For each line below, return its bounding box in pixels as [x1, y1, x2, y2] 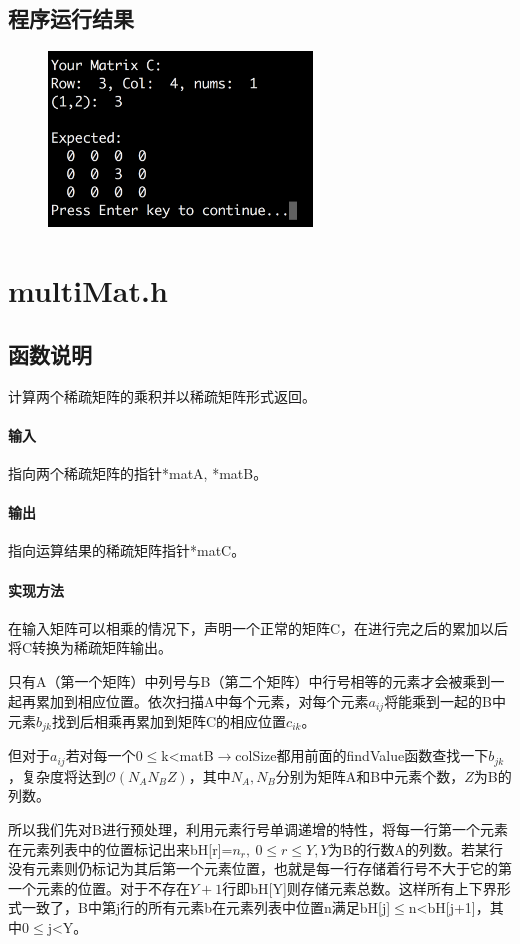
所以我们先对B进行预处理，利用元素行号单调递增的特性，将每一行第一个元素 [8, 819, 508, 840]
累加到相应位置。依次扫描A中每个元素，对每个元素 [35, 690, 369, 711]
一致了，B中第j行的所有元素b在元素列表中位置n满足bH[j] [21, 897, 391, 918]
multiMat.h [8, 270, 168, 311]
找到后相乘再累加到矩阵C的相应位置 [51, 710, 287, 731]
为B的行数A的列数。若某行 [328, 838, 503, 859]
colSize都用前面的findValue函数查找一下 [235, 745, 489, 766]
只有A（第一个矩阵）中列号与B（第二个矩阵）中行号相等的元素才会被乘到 [8, 670, 491, 691]
